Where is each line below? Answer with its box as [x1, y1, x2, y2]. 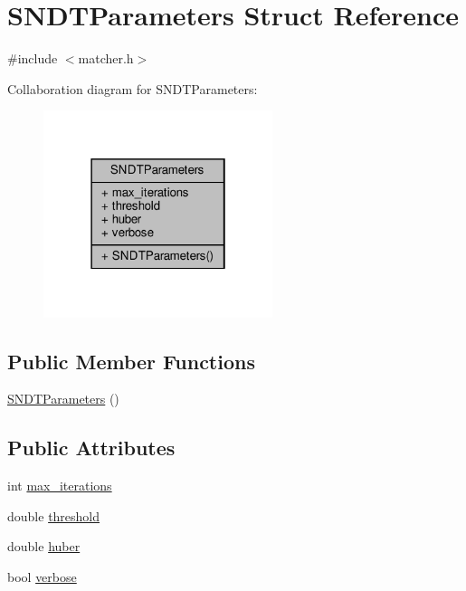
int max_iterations [7, 476, 112, 495]
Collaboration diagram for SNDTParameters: [7, 79, 258, 98]
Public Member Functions [7, 347, 255, 375]
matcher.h [78, 49, 134, 68]
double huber [7, 537, 81, 556]
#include [7, 49, 58, 68]
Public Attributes [7, 434, 176, 462]
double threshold [7, 506, 100, 525]
